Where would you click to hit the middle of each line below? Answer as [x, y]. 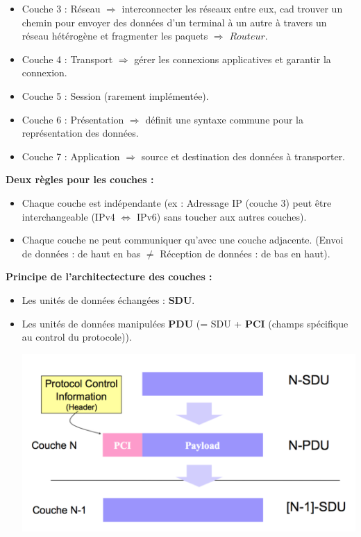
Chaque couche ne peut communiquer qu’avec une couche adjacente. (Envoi [183, 240]
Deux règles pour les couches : [80, 179]
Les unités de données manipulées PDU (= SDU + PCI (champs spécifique [185, 323]
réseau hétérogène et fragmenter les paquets [115, 36]
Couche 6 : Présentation [73, 119]
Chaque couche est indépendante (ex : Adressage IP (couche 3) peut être [177, 202]
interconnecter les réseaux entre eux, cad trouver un [232, 8]
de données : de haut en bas [81, 253]
